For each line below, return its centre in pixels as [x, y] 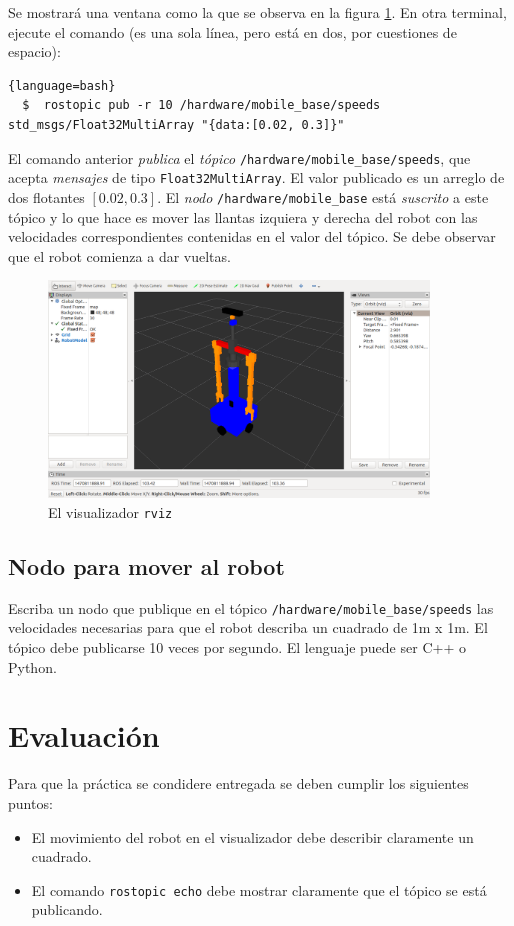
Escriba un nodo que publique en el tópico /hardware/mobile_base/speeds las [251, 607]
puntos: [30, 802]
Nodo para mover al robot [146, 565]
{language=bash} [62, 85]
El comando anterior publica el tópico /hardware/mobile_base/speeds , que [239, 157]
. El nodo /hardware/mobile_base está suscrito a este [323, 196]
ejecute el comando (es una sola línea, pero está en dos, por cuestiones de [232, 31]
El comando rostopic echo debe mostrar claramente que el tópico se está [259, 889]
